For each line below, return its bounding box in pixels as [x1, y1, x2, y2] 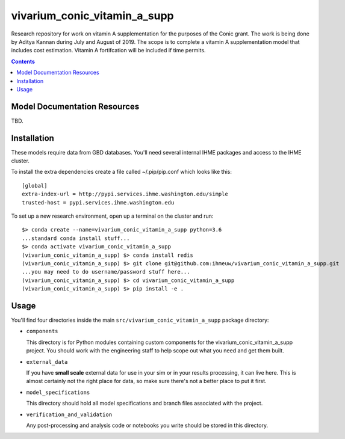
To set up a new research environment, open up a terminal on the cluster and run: [11, 212, 214, 219]
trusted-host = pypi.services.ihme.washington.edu [22, 199, 175, 206]
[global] [22, 182, 48, 189]
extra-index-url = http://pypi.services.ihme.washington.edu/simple [22, 191, 228, 198]
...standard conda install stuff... [22, 235, 130, 242]
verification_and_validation [26, 411, 113, 418]
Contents [11, 58, 36, 65]
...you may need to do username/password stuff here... [22, 268, 190, 275]
